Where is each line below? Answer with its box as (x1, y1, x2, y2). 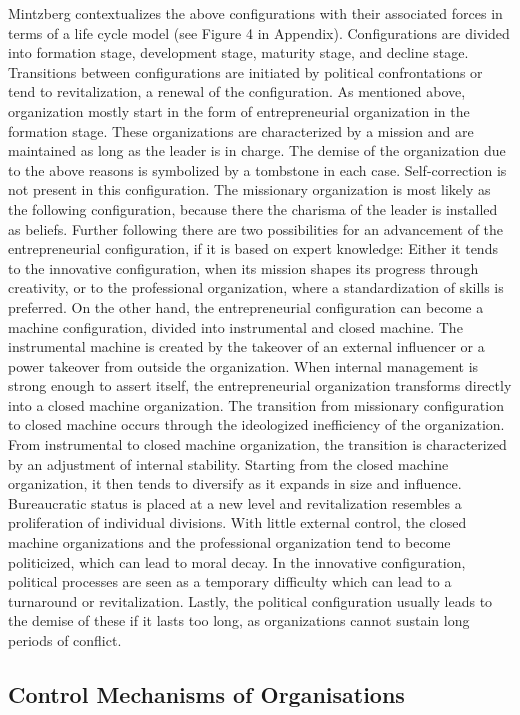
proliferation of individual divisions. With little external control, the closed (8, 512, 467, 533)
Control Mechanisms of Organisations (8, 678, 405, 709)
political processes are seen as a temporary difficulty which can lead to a (8, 571, 452, 592)
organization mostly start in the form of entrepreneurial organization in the (8, 100, 470, 121)
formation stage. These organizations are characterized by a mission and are (8, 120, 474, 141)
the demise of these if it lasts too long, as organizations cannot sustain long (8, 610, 470, 631)
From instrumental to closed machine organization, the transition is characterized (8, 434, 507, 455)
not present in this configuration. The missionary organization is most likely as (8, 179, 491, 200)
